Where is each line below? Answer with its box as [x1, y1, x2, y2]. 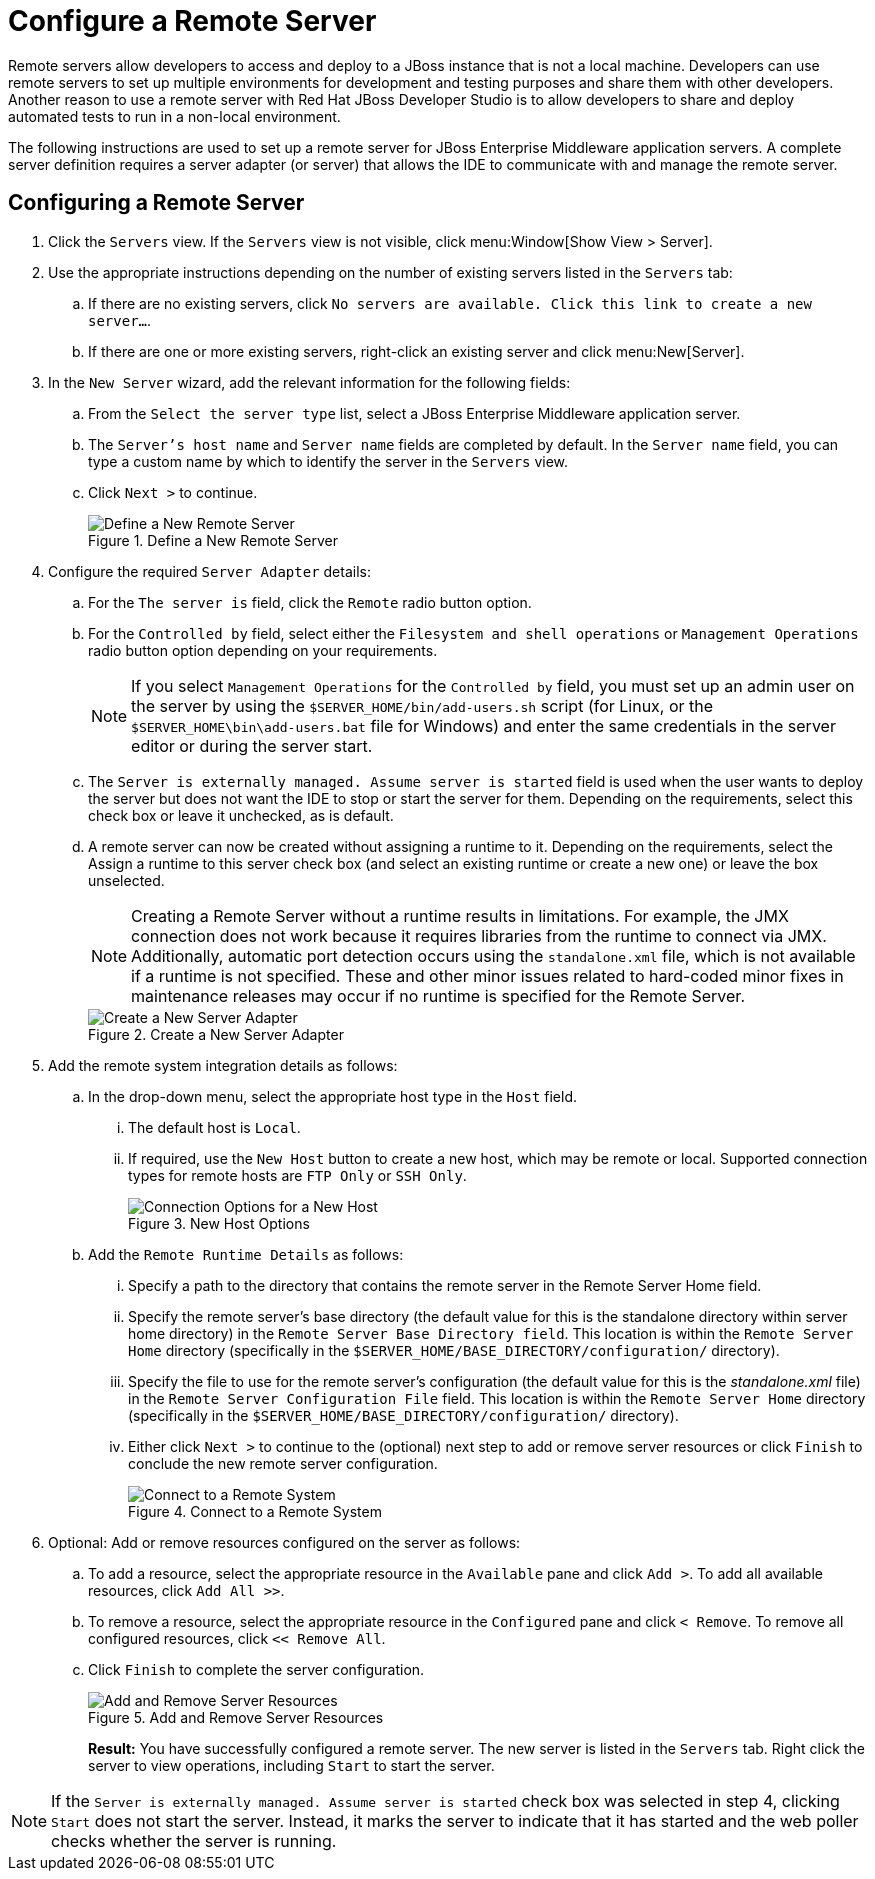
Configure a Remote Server [8, 4, 377, 38]
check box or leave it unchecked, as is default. [88, 806, 394, 824]
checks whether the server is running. [51, 1830, 337, 1851]
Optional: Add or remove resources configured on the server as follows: [48, 1533, 521, 1551]
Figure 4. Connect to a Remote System [128, 1502, 382, 1520]
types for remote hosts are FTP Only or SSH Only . [128, 1166, 467, 1184]
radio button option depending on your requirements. [88, 641, 438, 659]
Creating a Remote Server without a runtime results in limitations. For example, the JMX [131, 905, 789, 926]
